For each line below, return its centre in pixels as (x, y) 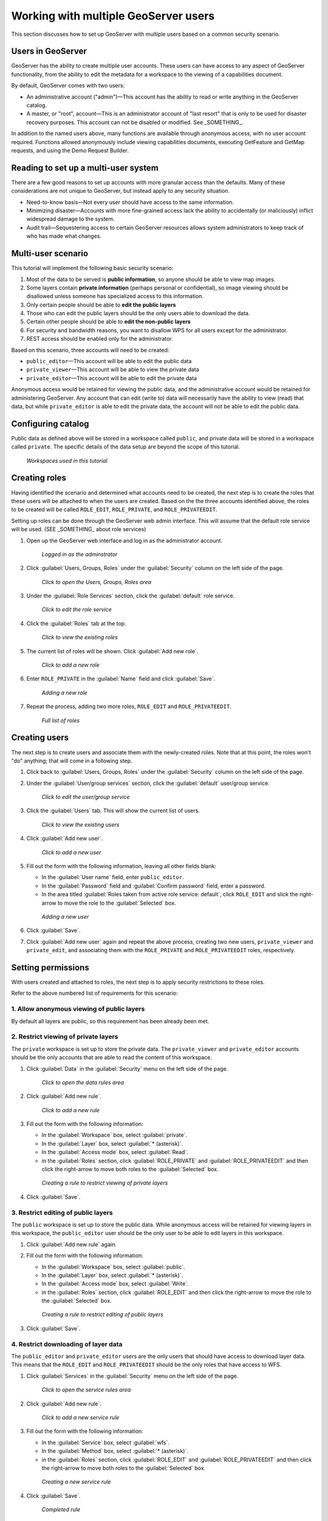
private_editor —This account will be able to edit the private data (112, 378)
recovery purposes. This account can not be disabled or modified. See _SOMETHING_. (135, 122)
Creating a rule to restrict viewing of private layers (105, 1183)
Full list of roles (61, 720)
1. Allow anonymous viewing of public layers (78, 1009)
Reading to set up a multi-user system (85, 168)
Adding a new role (64, 692)
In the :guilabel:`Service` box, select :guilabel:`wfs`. (106, 1443)
